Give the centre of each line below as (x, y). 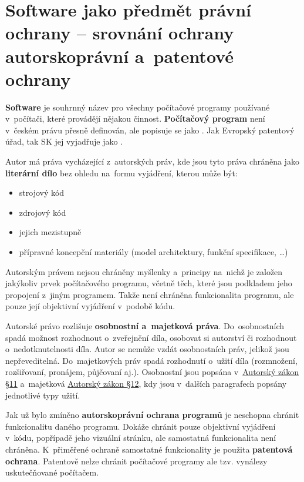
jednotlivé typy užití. (43, 395)
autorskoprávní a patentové (119, 56)
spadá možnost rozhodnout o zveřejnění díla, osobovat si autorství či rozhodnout (151, 337)
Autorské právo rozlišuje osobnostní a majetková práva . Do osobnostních (145, 326)
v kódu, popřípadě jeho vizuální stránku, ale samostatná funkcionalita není (141, 438)
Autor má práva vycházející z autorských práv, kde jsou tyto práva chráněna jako (152, 161)
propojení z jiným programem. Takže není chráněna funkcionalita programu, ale (150, 294)
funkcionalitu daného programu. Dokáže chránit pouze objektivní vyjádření (141, 426)
